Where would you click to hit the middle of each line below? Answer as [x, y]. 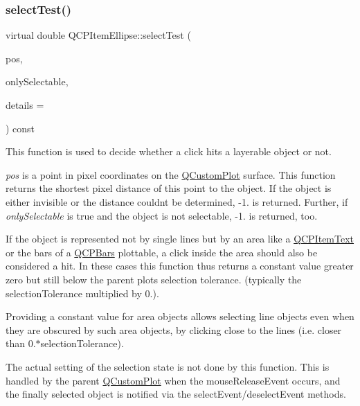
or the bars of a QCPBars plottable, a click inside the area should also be [162, 252]
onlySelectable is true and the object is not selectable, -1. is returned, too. [162, 215]
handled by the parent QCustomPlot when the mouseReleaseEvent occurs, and [173, 380]
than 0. [21, 343]
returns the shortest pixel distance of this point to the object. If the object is [169, 188]
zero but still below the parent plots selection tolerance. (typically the [154, 279]
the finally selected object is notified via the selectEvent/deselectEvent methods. [176, 394]
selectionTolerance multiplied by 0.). [82, 293]
